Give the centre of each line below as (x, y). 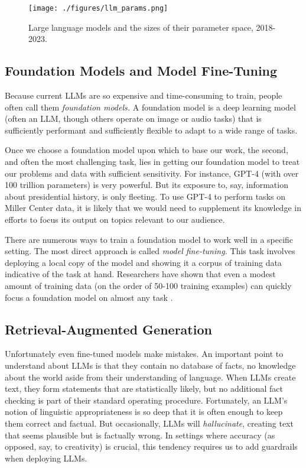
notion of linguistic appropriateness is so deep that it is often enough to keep (144, 412)
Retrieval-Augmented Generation (108, 329)
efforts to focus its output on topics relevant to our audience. (115, 219)
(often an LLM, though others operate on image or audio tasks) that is (133, 118)
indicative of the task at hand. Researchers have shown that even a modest (140, 274)
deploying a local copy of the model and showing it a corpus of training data (143, 262)
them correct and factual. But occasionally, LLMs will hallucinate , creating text (149, 423)
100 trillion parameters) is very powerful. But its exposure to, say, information (147, 185)
